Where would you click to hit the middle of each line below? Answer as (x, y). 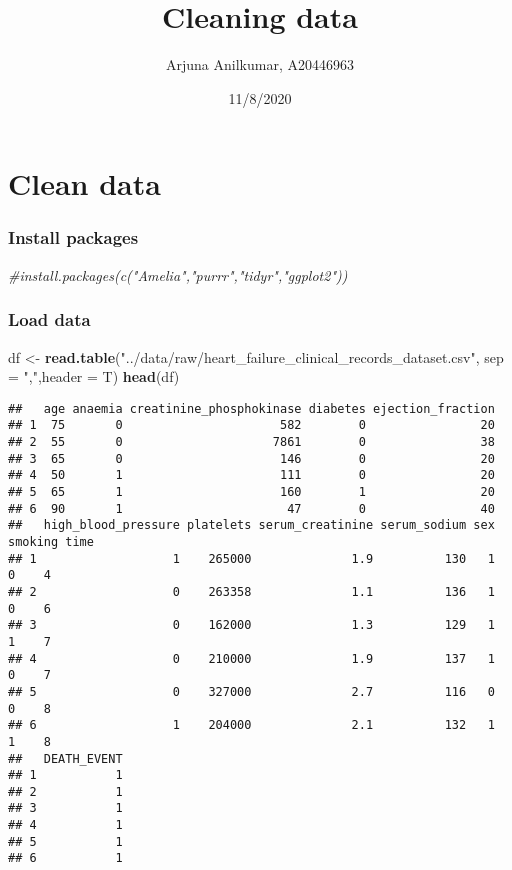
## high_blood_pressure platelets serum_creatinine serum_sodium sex (251, 525)
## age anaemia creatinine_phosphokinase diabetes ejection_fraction (251, 408)
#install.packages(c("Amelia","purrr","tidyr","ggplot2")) (178, 274)
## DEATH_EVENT (65, 758)
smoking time (51, 541)
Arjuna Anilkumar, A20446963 (260, 64)
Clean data (84, 183)
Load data (49, 319)
